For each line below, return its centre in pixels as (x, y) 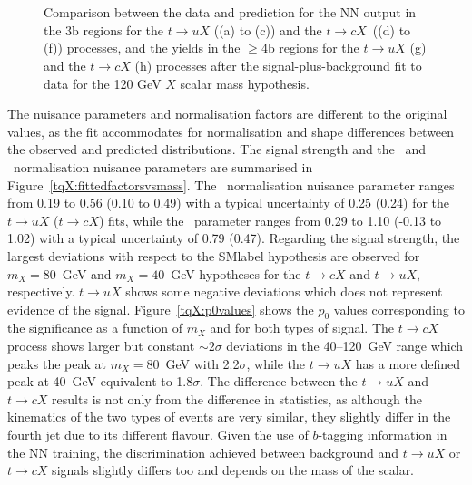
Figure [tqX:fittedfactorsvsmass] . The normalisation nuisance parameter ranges (231, 184)
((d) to (392, 29)
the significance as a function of (95, 328)
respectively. (41, 291)
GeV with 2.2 (202, 363)
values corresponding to (399, 309)
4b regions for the (310, 48)
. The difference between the (279, 381)
